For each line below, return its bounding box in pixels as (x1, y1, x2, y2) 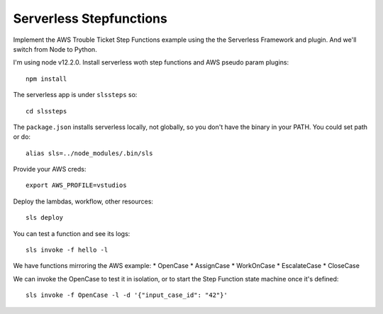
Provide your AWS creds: (13, 165, 87, 174)
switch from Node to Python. (13, 45, 97, 53)
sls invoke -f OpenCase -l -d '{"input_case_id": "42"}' (26, 291, 228, 299)
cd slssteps (26, 107, 67, 115)
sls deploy (26, 213, 64, 222)
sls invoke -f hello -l (26, 246, 109, 254)
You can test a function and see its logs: (13, 229, 131, 237)
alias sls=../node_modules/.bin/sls (26, 149, 153, 157)
